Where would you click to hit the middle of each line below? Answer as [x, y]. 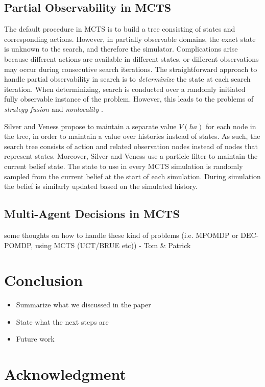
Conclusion [44, 280]
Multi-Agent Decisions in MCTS [92, 214]
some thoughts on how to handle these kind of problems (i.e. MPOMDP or [121, 235]
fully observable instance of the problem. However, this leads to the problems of [129, 99]
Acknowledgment [65, 374]
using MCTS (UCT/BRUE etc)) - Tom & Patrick [113, 245]
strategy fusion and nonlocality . [54, 108]
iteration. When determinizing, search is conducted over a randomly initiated [125, 89]
